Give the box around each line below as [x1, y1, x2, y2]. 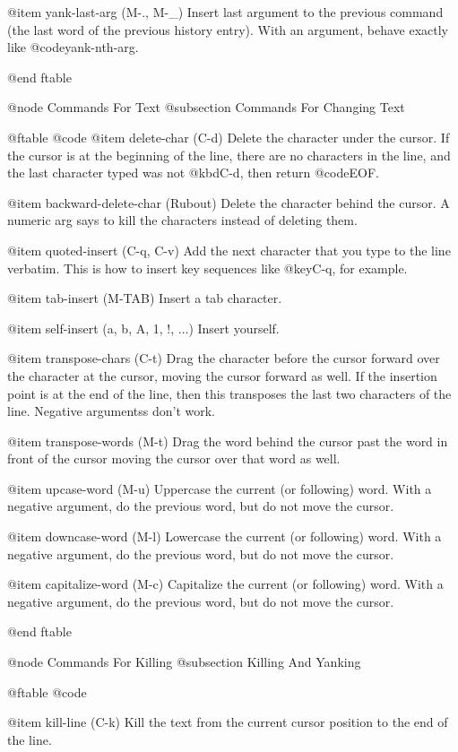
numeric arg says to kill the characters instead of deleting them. [7, 211, 358, 229]
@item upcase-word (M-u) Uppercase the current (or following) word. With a [7, 479, 432, 497]
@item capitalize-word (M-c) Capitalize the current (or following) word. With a [7, 575, 444, 593]
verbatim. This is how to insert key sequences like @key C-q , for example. [7, 258, 408, 277]
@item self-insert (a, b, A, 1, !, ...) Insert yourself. [7, 318, 280, 337]
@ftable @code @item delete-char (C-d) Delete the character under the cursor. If [7, 127, 450, 146]
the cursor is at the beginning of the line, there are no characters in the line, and [7, 145, 451, 164]
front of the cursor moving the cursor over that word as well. [7, 449, 341, 468]
